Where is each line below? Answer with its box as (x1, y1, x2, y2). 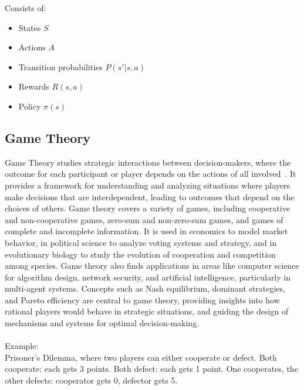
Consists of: (5, 2, 46, 13)
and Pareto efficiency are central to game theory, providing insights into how (5, 293, 280, 306)
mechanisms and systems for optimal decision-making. (5, 317, 200, 329)
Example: (5, 340, 39, 352)
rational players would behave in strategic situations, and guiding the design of (5, 305, 289, 317)
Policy (18, 100, 41, 112)
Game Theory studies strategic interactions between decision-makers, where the (5, 156, 291, 168)
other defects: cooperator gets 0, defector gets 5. (5, 374, 178, 386)
